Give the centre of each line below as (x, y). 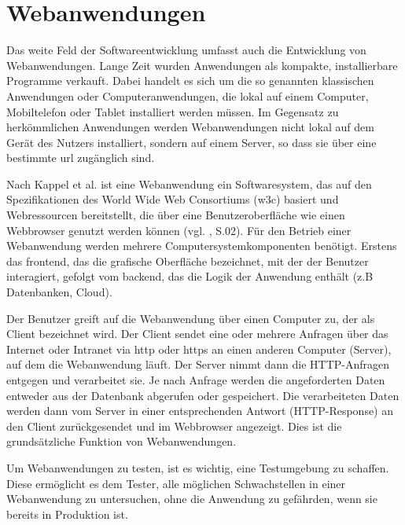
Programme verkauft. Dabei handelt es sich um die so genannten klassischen (190, 81)
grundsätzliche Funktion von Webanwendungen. (121, 441)
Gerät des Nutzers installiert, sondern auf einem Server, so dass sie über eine (191, 142)
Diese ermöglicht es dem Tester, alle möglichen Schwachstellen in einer (176, 483)
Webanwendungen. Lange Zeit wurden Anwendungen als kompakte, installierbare (202, 65)
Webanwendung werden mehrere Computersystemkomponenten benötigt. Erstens (202, 246)
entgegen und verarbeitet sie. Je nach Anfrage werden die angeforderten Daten (196, 380)
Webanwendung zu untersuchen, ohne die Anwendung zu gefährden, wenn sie (192, 499)
